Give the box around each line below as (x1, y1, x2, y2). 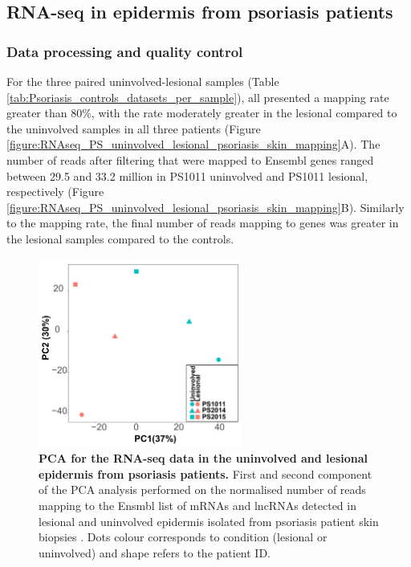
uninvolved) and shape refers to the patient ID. (39, 544, 271, 561)
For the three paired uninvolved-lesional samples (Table (6, 73, 279, 89)
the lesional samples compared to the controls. (6, 230, 234, 247)
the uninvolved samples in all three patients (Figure (6, 120, 261, 137)
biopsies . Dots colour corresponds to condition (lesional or (39, 528, 328, 545)
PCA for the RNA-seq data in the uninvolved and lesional (39, 450, 368, 467)
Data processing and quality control (6, 41, 243, 61)
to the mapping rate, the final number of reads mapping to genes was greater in (6, 214, 399, 231)
